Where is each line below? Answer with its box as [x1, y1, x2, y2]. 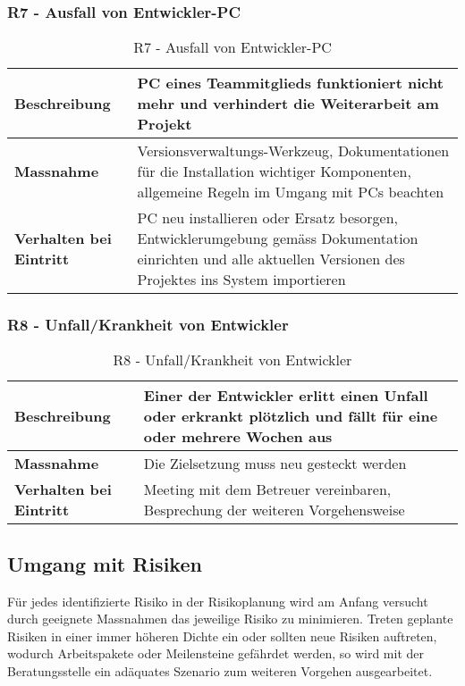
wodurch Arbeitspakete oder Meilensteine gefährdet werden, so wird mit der [7, 644, 425, 663]
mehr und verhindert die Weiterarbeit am [137, 93, 439, 114]
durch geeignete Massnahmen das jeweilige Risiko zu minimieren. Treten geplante [7, 609, 453, 628]
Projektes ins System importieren [137, 269, 346, 290]
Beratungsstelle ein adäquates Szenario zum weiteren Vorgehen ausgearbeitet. [7, 662, 433, 681]
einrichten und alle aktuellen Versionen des [137, 248, 405, 270]
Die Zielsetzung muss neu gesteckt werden [143, 453, 407, 474]
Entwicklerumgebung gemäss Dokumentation [137, 228, 418, 249]
